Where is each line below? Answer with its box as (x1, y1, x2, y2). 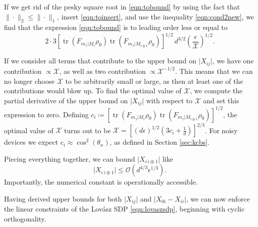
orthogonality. (4, 214, 46, 224)
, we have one (212, 55, 254, 66)
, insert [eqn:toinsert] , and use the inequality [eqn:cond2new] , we (57, 11, 254, 21)
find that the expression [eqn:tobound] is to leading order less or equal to (4, 22, 228, 32)
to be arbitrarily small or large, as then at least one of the (65, 75, 243, 86)
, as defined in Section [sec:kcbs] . (109, 137, 209, 147)
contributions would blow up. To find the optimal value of (4, 85, 181, 96)
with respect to (146, 95, 192, 105)
